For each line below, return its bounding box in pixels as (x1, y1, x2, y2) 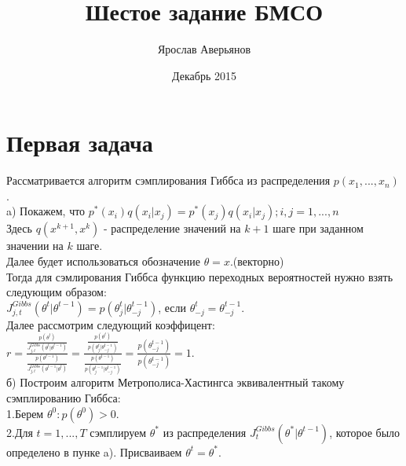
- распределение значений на (104, 220, 241, 237)
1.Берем (6, 405, 44, 421)
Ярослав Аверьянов (157, 41, 251, 57)
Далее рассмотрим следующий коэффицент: (6, 316, 215, 332)
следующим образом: (6, 284, 107, 300)
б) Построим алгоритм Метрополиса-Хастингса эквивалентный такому (6, 374, 345, 391)
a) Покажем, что (6, 203, 86, 219)
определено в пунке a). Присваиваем (6, 443, 182, 460)
